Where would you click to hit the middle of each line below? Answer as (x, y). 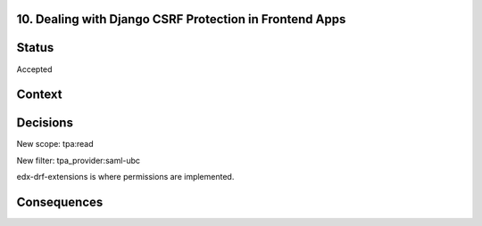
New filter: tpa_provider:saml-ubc (79, 160)
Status (35, 48)
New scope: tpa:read (55, 144)
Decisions (45, 123)
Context (39, 95)
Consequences (60, 202)
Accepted (34, 69)
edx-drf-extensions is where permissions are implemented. (125, 177)
